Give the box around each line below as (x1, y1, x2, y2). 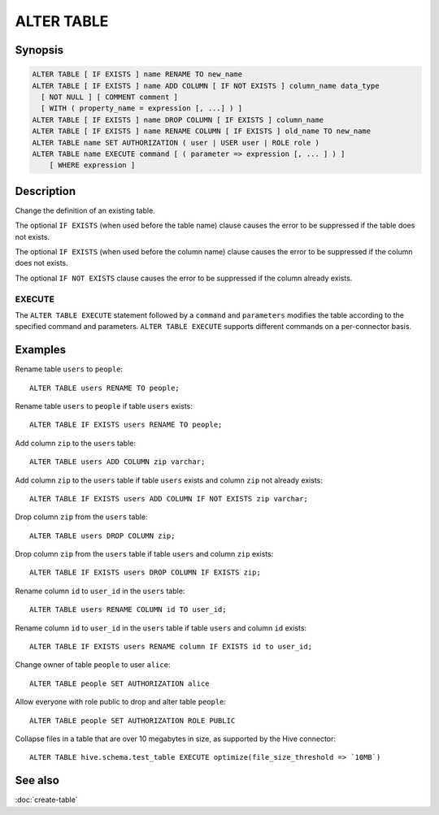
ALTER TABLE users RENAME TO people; (29, 383, 180, 392)
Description (15, 184, 76, 198)
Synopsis (15, 43, 64, 57)
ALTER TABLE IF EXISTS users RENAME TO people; (29, 420, 223, 430)
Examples (15, 343, 67, 357)
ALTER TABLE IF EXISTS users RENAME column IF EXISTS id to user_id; (29, 642, 313, 652)
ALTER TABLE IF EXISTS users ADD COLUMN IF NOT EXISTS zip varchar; (29, 494, 308, 503)
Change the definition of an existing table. (15, 206, 156, 215)
